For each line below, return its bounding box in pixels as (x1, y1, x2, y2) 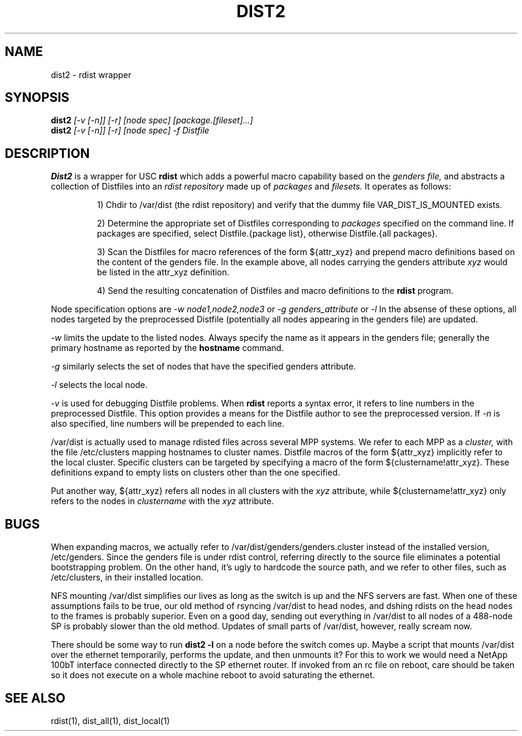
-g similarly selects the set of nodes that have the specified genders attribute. (51, 361, 356, 372)
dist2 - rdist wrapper (51, 69, 132, 80)
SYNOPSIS (5, 90, 70, 105)
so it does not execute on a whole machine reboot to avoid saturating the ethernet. (51, 670, 375, 681)
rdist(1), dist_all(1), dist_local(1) (51, 715, 170, 726)
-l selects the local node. (51, 380, 148, 390)
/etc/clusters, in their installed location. (51, 572, 204, 583)
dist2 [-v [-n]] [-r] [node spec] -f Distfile (51, 125, 210, 136)
